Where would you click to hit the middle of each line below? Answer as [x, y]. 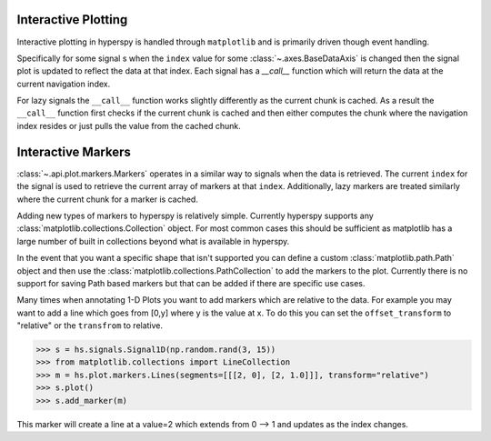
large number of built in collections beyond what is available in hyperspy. [153, 241]
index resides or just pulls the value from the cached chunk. [129, 125]
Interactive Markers [74, 151]
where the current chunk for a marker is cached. [108, 199]
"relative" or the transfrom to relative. [90, 326]
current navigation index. [64, 84]
